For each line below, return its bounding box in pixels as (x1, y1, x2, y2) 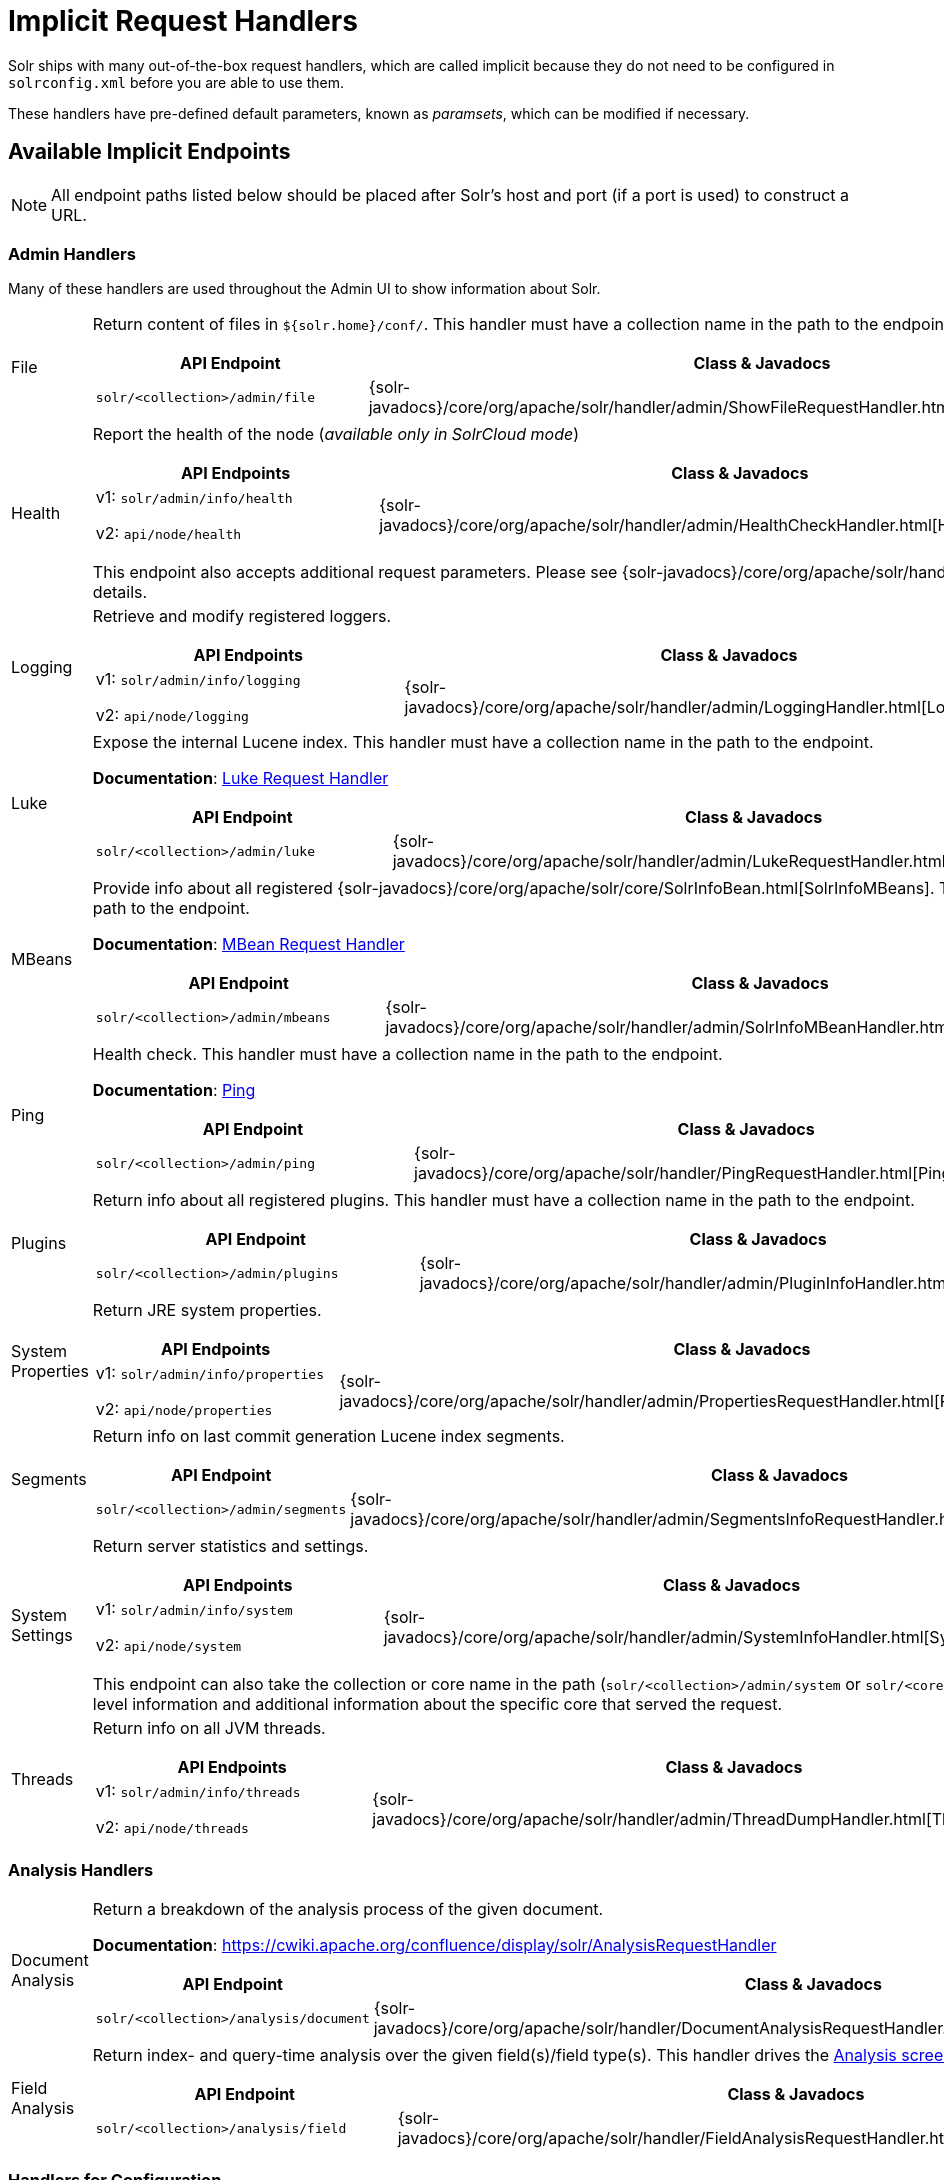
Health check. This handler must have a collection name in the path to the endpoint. (92, 1044, 723, 1065)
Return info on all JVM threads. (92, 1718, 326, 1739)
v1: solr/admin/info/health (95, 487, 293, 508)
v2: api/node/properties (95, 1399, 273, 1420)
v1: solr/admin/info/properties (95, 1363, 324, 1384)
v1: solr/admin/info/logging (95, 669, 301, 690)
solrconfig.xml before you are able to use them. (8, 73, 344, 91)
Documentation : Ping (92, 1080, 256, 1101)
